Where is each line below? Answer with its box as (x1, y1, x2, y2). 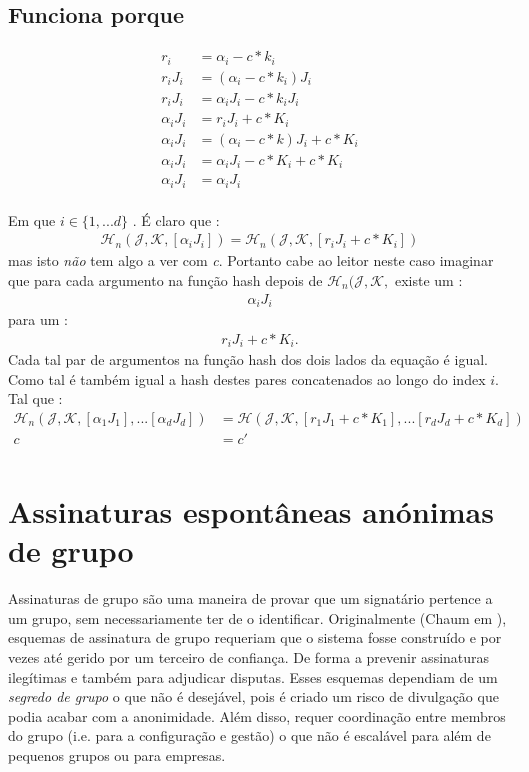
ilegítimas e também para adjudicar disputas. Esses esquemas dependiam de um (8, 666, 498, 687)
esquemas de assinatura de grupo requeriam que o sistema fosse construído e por (8, 627, 502, 648)
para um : (8, 309, 68, 330)
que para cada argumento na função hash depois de (8, 269, 323, 290)
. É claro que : (132, 209, 220, 230)
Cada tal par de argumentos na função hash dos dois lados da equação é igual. (8, 349, 488, 370)
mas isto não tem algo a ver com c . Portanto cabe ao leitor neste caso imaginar (8, 250, 494, 271)
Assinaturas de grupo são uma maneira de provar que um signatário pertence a (8, 588, 493, 609)
